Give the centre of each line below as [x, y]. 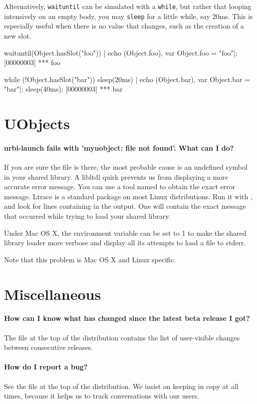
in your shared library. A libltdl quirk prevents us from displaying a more [116, 176]
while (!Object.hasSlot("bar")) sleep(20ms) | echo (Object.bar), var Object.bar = [127, 79]
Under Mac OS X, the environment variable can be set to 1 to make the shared [125, 233]
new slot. [18, 35]
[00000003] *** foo [32, 62]
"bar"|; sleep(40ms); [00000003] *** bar [63, 89]
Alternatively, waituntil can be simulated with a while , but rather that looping [128, 6]
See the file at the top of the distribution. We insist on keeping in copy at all [121, 386]
